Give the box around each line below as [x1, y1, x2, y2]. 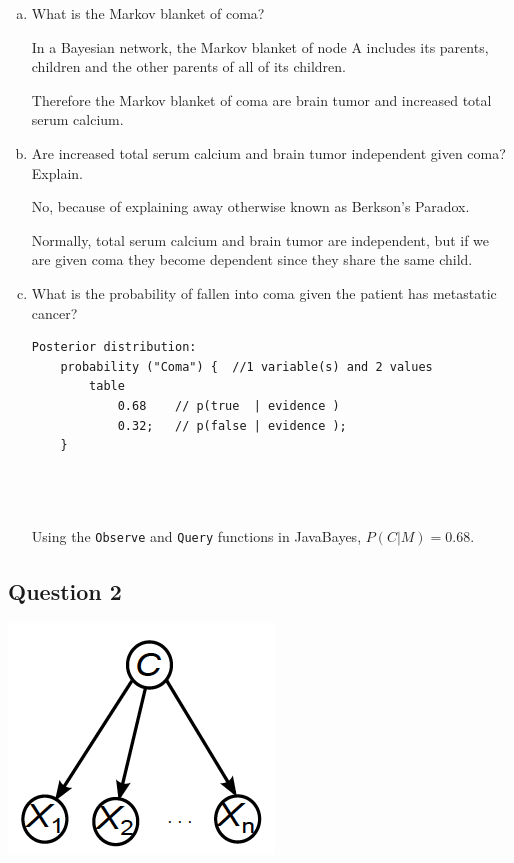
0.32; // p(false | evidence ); [117, 418, 347, 433]
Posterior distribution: [31, 340, 197, 355]
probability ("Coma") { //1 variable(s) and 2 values [60, 359, 433, 374]
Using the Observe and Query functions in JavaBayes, [31, 526, 362, 547]
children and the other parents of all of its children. [31, 56, 346, 77]
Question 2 [8, 575, 122, 606]
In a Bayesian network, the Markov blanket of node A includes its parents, [31, 36, 489, 57]
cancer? [31, 302, 78, 323]
